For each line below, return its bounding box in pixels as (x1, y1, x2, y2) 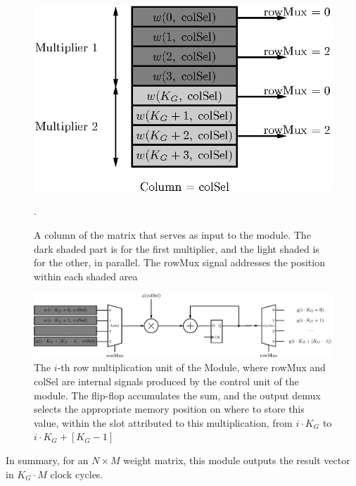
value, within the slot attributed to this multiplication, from (34, 415, 293, 430)
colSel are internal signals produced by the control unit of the (34, 374, 299, 389)
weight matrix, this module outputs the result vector (123, 453, 350, 468)
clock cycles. (50, 466, 103, 481)
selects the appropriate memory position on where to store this (34, 401, 305, 416)
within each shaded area (34, 268, 138, 283)
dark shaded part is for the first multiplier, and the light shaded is (34, 241, 319, 256)
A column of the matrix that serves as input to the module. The (34, 228, 311, 242)
